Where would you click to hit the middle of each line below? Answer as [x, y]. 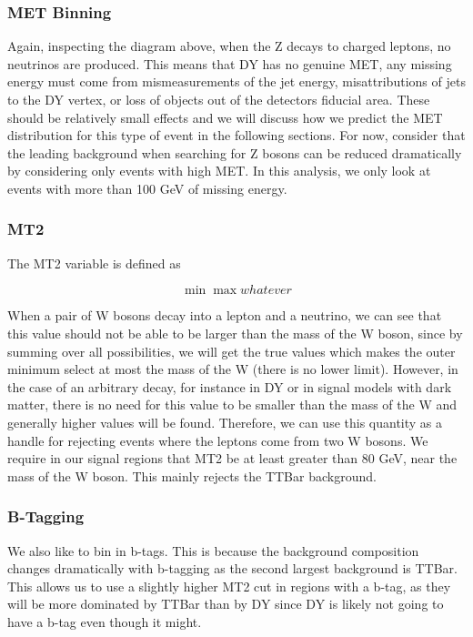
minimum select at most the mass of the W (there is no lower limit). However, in [233, 369]
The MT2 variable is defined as [94, 263]
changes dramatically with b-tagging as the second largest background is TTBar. [232, 568]
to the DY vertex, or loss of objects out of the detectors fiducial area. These [219, 99]
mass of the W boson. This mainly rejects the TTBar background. [192, 475]
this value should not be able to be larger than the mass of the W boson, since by [235, 333]
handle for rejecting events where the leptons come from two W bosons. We [218, 440]
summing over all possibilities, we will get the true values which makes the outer [231, 351]
